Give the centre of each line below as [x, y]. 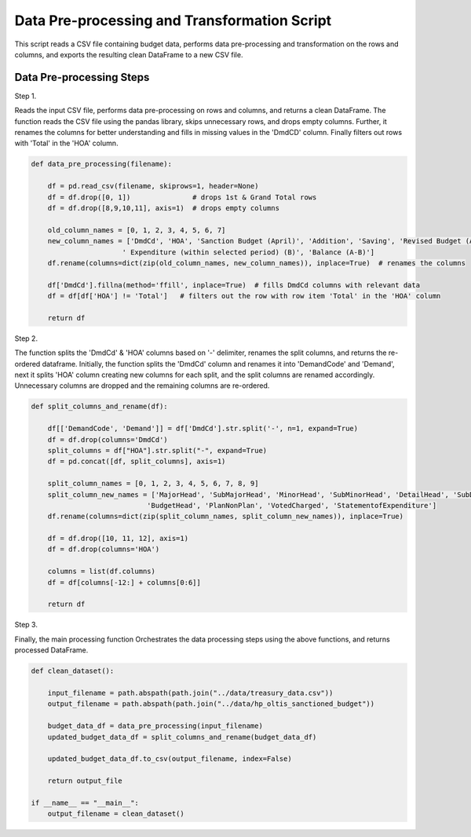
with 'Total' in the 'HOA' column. [66, 143]
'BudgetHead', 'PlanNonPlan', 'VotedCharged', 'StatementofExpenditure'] [292, 505]
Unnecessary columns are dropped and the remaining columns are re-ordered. [142, 386]
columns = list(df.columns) [102, 572]
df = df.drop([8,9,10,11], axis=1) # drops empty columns [164, 208]
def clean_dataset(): [73, 671]
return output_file [85, 781]
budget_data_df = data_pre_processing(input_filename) [155, 726]
